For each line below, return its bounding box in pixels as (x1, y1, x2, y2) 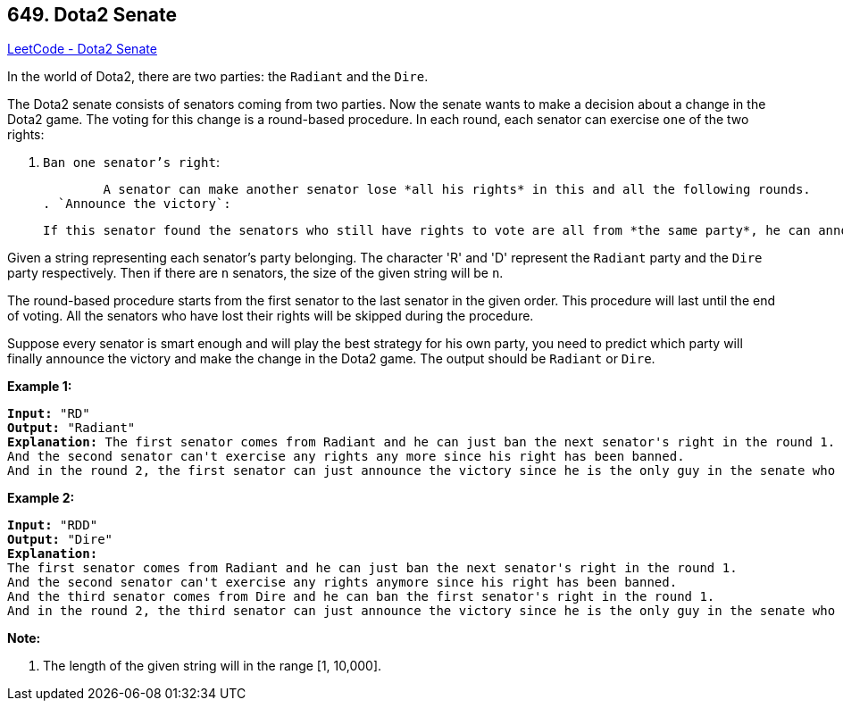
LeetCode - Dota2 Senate (7, 41, 157, 57)
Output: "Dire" (7, 532, 113, 547)
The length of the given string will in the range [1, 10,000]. (43, 658, 382, 674)
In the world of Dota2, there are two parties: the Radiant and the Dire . (7, 69, 429, 85)
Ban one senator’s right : (43, 154, 220, 171)
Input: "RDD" (7, 518, 98, 533)
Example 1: (7, 379, 72, 395)
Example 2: (7, 490, 75, 506)
